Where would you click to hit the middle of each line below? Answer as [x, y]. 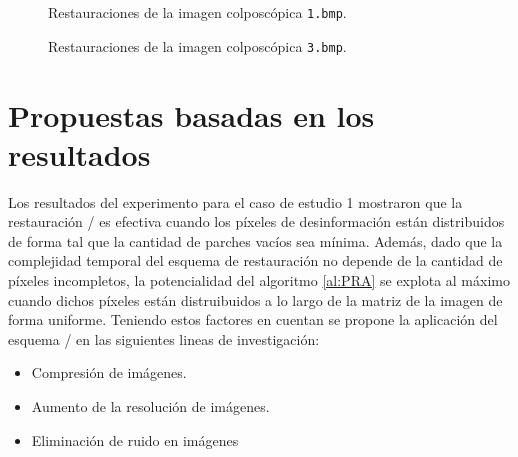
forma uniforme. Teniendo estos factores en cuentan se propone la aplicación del [253, 319]
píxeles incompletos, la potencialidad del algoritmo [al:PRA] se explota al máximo [259, 280]
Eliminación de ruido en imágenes [135, 439]
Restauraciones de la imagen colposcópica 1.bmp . [197, 12]
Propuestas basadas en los [191, 114]
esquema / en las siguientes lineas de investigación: [164, 338]
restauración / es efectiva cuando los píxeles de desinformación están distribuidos [256, 221]
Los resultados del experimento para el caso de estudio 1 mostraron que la [235, 201]
